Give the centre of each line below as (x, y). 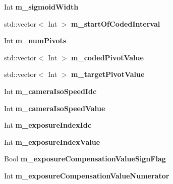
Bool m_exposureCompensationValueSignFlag (85, 159)
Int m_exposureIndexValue (52, 142)
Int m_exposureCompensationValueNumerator (87, 175)
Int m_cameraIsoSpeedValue (55, 108)
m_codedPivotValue (107, 57)
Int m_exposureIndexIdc (48, 125)
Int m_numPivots (35, 40)
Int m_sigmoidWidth (41, 7)
